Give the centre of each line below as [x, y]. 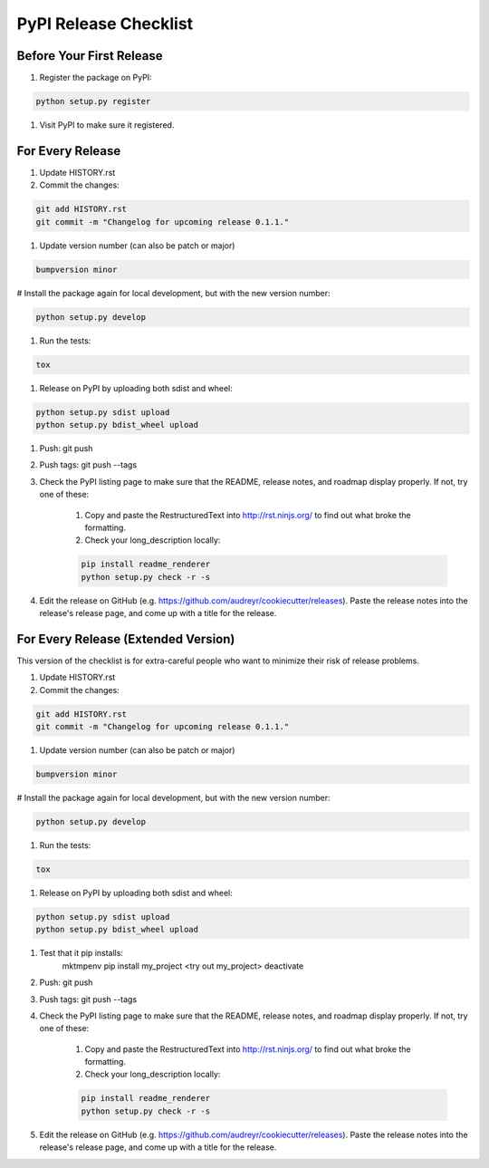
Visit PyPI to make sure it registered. [107, 125]
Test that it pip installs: [81, 953]
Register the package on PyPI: [96, 78]
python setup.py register [93, 101]
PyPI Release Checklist [105, 24]
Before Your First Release [90, 56]
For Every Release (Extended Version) [126, 639]
